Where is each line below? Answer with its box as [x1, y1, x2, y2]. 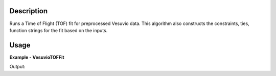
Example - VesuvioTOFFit [9, 54, 64, 60]
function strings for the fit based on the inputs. [9, 27, 108, 33]
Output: [9, 64, 26, 70]
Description [9, 7, 48, 15]
